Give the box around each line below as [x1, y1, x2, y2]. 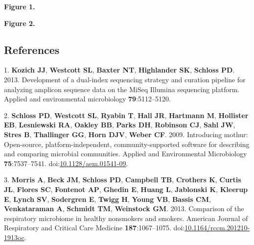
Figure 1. [4, 1, 35, 11]
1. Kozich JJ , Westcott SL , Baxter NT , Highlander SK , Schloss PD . [4, 65, 235, 75]
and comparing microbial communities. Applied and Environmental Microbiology [4, 148, 247, 159]
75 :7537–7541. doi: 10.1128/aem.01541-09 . [4, 158, 128, 168]
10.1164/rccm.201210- [185, 222, 250, 233]
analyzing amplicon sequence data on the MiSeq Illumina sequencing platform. [4, 84, 240, 94]
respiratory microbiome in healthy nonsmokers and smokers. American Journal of [4, 213, 248, 223]
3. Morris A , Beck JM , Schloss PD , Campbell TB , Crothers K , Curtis [4, 174, 241, 185]
